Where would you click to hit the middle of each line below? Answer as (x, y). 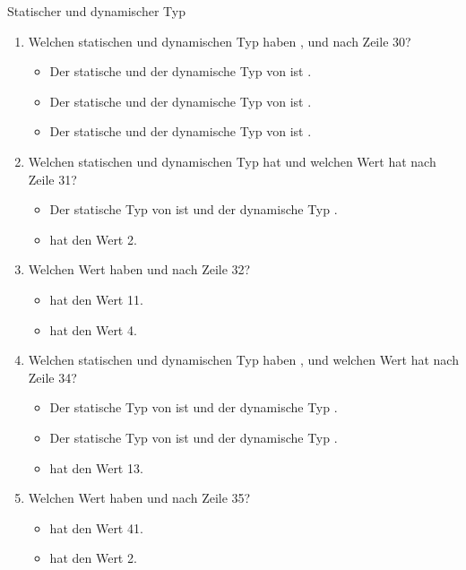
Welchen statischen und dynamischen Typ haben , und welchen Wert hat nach (243, 360)
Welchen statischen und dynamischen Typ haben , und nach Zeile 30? (220, 41)
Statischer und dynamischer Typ (96, 11)
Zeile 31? (52, 179)
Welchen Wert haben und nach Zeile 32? (139, 269)
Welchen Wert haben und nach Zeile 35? (139, 498)
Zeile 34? (52, 377)
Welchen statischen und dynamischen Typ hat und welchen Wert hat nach (232, 161)
